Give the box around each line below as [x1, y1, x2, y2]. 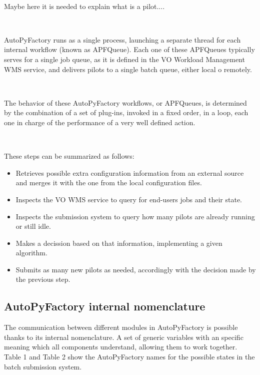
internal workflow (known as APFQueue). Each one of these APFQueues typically [4, 44, 255, 55]
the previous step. [15, 274, 70, 284]
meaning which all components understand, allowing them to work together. [4, 341, 237, 352]
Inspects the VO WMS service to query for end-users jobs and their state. [15, 194, 242, 204]
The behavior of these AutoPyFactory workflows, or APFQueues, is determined [4, 97, 247, 108]
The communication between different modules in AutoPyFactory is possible [4, 322, 238, 332]
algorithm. [15, 247, 47, 258]
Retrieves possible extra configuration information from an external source [15, 167, 244, 178]
